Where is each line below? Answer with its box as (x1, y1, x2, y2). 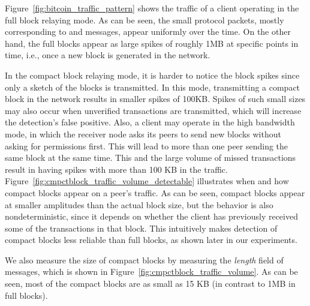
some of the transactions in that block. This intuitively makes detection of (5, 221, 278, 234)
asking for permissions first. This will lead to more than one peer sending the (5, 139, 288, 152)
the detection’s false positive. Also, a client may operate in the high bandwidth (5, 116, 295, 128)
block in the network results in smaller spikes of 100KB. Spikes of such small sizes (5, 92, 306, 105)
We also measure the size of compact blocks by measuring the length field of (5, 253, 284, 266)
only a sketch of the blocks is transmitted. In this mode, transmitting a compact (5, 80, 300, 93)
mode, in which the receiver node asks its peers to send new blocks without (5, 127, 281, 140)
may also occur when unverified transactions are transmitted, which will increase (5, 104, 302, 116)
